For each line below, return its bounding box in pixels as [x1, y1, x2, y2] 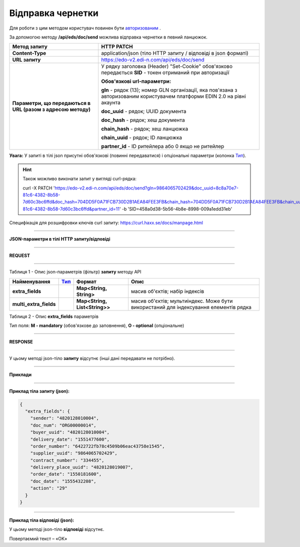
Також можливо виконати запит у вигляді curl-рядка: [22, 175, 137, 182]
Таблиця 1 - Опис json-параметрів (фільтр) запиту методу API [9, 269, 142, 275]
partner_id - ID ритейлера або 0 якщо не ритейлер [100, 143, 224, 150]
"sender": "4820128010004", [30, 415, 99, 421]
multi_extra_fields [12, 300, 56, 307]
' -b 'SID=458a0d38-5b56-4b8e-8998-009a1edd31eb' [119, 205, 232, 212]
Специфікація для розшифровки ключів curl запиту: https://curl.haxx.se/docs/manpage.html [9, 220, 203, 226]
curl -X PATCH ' [22, 185, 55, 191]
